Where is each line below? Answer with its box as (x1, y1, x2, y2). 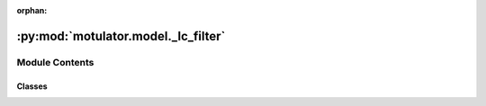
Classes (16, 81, 49, 92)
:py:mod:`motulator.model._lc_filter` (16, 28, 226, 44)
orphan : (16, 5, 48, 15)
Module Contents (16, 56, 94, 68)
